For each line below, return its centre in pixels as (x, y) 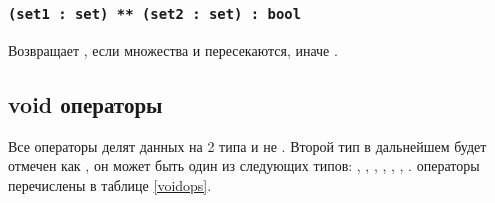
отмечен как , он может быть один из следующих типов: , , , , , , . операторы (244, 165)
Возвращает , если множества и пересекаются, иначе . (173, 49)
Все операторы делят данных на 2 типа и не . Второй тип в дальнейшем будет (247, 145)
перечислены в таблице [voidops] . (110, 184)
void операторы (85, 103)
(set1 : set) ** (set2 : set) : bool (155, 13)
